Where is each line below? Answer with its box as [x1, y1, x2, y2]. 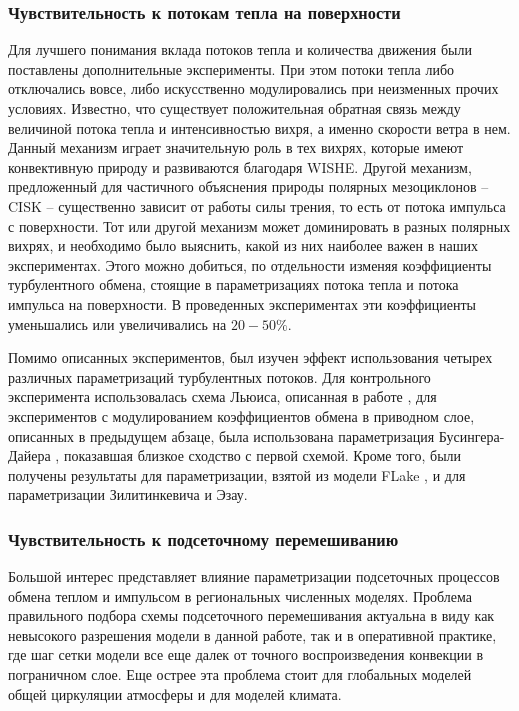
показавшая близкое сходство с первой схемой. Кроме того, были [63, 445, 462, 466]
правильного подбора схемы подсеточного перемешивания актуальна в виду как [8, 605, 495, 626]
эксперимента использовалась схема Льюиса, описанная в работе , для [8, 386, 437, 407]
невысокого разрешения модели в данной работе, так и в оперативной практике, [8, 624, 497, 645]
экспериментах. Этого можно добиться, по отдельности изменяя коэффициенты [8, 254, 492, 275]
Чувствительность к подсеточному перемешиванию [8, 526, 399, 551]
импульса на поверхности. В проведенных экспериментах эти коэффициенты [8, 293, 476, 314]
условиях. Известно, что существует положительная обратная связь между [8, 98, 461, 118]
